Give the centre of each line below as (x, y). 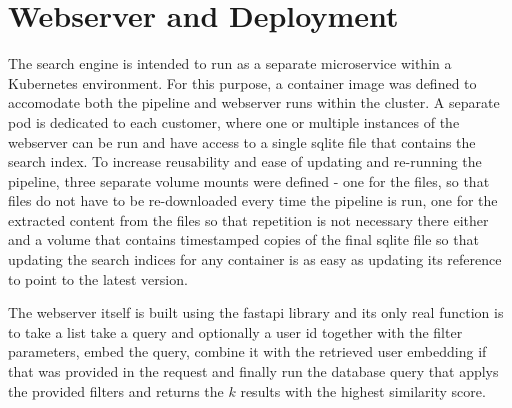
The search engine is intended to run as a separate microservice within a (230, 63)
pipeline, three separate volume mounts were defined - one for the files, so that (249, 180)
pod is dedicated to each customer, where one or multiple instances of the (234, 121)
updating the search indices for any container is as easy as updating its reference (255, 259)
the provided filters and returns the (116, 390)
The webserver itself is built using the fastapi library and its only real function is (256, 312)
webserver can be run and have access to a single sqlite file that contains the (242, 141)
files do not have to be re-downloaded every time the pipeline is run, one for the (253, 200)
